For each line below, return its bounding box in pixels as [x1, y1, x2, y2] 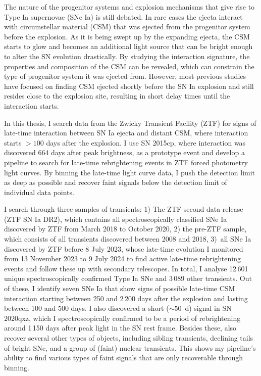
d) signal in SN [185, 303, 232, 313]
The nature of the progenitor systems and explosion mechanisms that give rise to [4, 2, 255, 12]
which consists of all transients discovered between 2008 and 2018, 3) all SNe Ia [4, 233, 251, 244]
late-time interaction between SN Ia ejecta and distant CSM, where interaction [4, 127, 248, 138]
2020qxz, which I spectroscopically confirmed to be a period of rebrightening [4, 312, 241, 323]
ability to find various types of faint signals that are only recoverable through [4, 352, 243, 363]
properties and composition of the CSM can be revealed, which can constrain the [4, 61, 254, 71]
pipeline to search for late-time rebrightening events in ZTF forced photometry [4, 157, 248, 167]
